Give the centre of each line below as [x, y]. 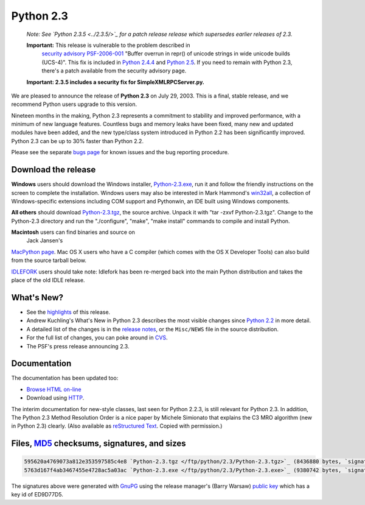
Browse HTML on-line [54, 389]
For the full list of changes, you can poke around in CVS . [97, 337]
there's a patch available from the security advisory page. [114, 71]
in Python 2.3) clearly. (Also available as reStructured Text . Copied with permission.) [117, 426]
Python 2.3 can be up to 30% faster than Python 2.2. [78, 141]
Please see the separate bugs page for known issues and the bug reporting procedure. [120, 152]
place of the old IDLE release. [48, 280]
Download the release [54, 170]
